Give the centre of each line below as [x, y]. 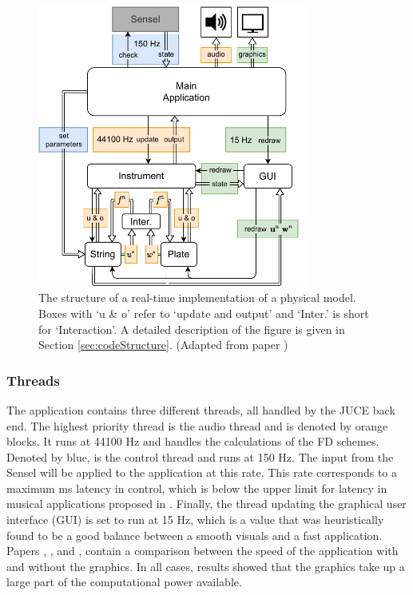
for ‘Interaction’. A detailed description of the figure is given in [192, 329]
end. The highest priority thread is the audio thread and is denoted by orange [197, 425]
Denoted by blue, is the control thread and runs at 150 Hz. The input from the [200, 456]
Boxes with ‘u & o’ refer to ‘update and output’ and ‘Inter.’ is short [204, 313]
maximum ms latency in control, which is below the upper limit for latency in [197, 488]
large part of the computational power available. [124, 582]
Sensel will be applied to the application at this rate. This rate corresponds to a [202, 472]
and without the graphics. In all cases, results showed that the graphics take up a [206, 566]
